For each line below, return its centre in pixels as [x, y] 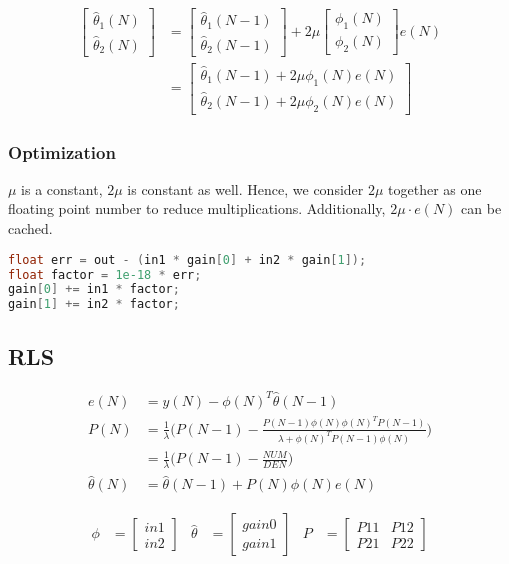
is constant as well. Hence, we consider [245, 188]
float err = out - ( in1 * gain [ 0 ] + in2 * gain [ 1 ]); [187, 259]
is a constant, [62, 188]
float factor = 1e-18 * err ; [105, 274]
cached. [30, 228]
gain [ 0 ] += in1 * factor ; [94, 289]
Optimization [62, 151]
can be [481, 208]
